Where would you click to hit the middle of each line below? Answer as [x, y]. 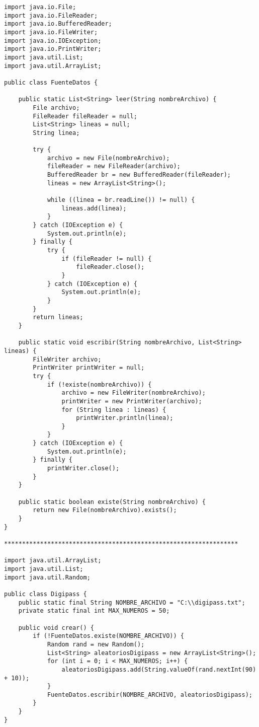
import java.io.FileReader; [51, 15]
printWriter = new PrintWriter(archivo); [132, 401]
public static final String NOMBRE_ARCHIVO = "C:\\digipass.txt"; [132, 602]
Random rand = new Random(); [96, 644]
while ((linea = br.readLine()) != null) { [121, 200]
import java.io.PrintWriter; [53, 49]
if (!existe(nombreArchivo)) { [99, 384]
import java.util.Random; [47, 577]
